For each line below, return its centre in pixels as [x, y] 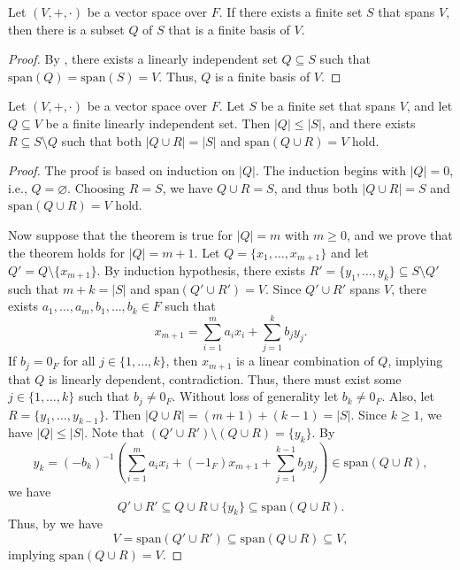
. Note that [115, 432]
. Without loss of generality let [255, 396]
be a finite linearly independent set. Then [158, 123]
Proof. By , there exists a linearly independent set [143, 59]
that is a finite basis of [229, 29]
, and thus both [316, 187]
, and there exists [368, 123]
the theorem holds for [66, 252]
